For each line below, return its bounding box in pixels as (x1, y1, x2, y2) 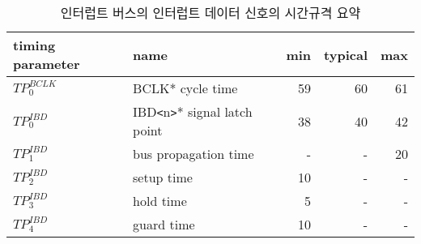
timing (13, 36, 56, 54)
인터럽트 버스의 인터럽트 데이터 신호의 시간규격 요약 (60, 3, 361, 22)
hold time (133, 191, 187, 210)
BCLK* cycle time (133, 79, 238, 97)
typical (324, 45, 368, 64)
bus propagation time (133, 144, 254, 163)
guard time (133, 215, 195, 233)
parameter (13, 54, 80, 73)
